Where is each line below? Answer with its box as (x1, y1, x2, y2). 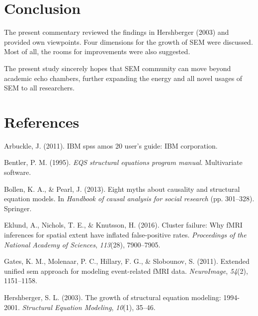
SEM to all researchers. (4, 82, 75, 93)
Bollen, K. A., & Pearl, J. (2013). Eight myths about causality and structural (4, 183, 240, 194)
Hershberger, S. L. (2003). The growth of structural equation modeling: (4, 292, 221, 302)
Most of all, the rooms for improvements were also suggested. (4, 46, 190, 57)
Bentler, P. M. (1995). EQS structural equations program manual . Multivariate (4, 157, 243, 167)
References (4, 111, 80, 132)
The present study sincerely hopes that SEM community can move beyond (4, 63, 231, 73)
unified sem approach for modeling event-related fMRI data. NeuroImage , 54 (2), (4, 265, 248, 276)
